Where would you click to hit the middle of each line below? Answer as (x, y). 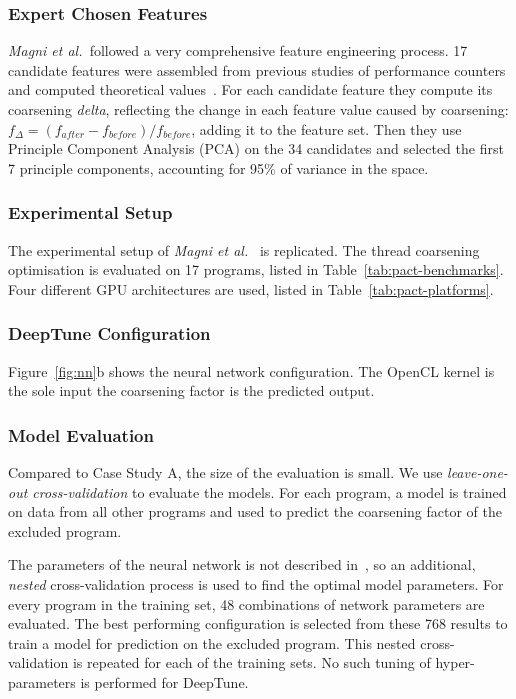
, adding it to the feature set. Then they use (326, 128)
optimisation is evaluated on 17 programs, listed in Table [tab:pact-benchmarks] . (256, 269)
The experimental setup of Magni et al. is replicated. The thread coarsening (244, 249)
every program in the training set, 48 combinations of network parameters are (246, 603)
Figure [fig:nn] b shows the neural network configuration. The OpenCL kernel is (251, 370)
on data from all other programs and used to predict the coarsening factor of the (255, 511)
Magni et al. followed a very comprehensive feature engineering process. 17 (238, 50)
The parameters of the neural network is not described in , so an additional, (242, 564)
